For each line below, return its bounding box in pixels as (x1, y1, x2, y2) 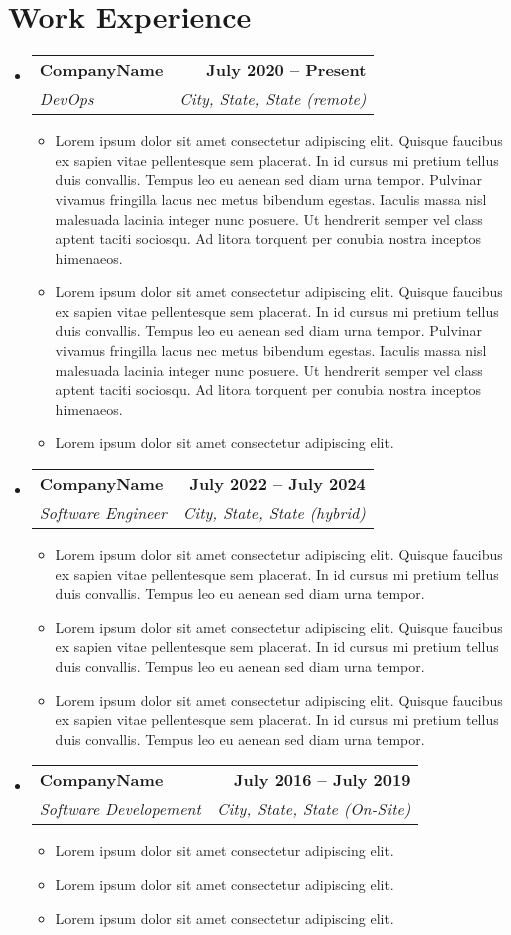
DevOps (39, 87, 94, 111)
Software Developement (39, 797, 201, 821)
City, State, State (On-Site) (216, 797, 411, 821)
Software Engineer (39, 501, 167, 525)
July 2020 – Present (206, 58, 367, 82)
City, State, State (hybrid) (182, 501, 366, 525)
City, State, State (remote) (179, 87, 367, 111)
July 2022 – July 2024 (189, 472, 366, 496)
